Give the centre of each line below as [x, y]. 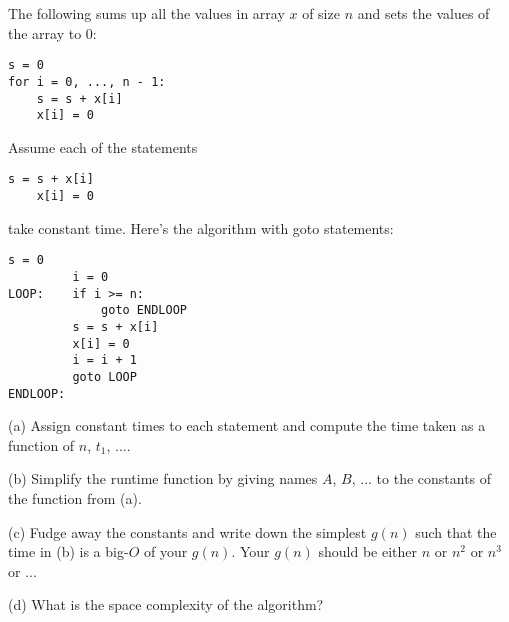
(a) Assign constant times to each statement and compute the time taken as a [247, 425]
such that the [456, 531]
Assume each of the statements [103, 146]
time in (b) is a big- [68, 551]
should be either [367, 551]
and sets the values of [423, 13]
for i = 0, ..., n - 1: [87, 81]
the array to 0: [52, 32]
